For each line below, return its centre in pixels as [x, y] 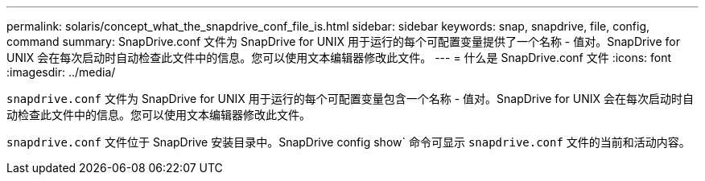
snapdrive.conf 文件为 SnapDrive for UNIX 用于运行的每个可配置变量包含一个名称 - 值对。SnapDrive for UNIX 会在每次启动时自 [350, 99]
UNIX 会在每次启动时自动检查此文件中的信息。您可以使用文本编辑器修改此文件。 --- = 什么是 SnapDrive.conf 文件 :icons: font [339, 58]
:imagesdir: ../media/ [61, 72]
